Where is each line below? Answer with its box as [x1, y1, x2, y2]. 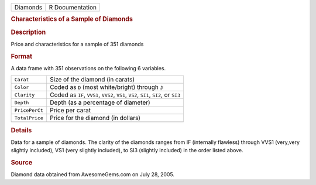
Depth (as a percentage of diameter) [50, 98, 150, 107]
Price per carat [50, 106, 91, 114]
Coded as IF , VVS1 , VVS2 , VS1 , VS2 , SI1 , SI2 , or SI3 [50, 91, 181, 99]
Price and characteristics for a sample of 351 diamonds [11, 40, 144, 47]
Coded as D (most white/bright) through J [50, 83, 163, 91]
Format [11, 52, 32, 60]
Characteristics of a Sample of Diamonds [11, 15, 133, 23]
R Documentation [49, 4, 97, 11]
